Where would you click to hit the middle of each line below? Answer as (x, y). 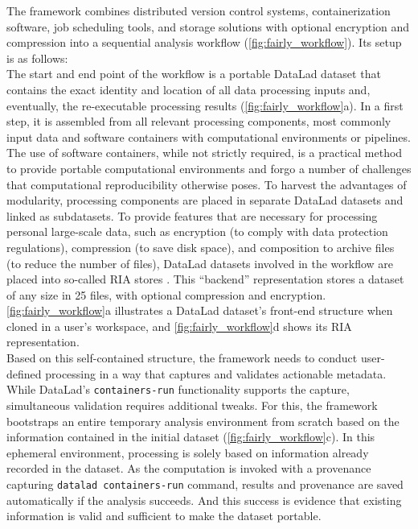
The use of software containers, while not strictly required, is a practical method (205, 153)
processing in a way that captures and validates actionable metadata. (216, 373)
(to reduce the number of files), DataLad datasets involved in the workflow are (200, 263)
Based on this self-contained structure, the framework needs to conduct (182, 358)
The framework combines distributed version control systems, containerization (199, 10)
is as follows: (37, 58)
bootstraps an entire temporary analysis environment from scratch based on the (203, 421)
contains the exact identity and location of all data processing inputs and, (189, 89)
